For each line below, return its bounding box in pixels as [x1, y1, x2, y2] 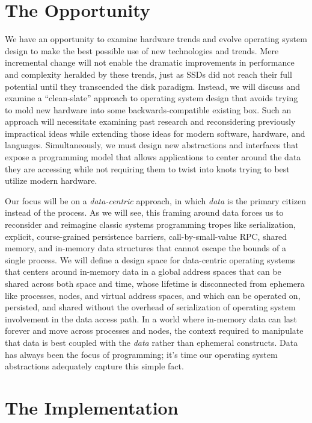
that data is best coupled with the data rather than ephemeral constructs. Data [5, 336, 298, 348]
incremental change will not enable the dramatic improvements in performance [5, 56, 295, 69]
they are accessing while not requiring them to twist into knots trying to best [5, 162, 290, 175]
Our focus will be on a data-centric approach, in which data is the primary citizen [5, 194, 307, 207]
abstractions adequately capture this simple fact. [5, 360, 184, 372]
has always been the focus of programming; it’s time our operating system [5, 348, 278, 360]
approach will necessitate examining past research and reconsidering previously [5, 115, 296, 128]
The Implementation [5, 395, 179, 419]
